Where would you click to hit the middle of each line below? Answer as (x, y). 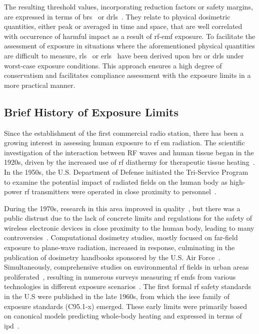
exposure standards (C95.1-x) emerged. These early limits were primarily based (126, 306)
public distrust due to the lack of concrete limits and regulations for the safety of (128, 218)
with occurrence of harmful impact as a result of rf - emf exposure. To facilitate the (130, 36)
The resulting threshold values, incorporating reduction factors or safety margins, (128, 6)
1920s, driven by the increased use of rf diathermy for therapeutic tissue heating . (129, 162)
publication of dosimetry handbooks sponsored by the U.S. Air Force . (112, 257)
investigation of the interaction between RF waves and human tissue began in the (129, 152)
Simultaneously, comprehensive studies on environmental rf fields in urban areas (126, 267)
